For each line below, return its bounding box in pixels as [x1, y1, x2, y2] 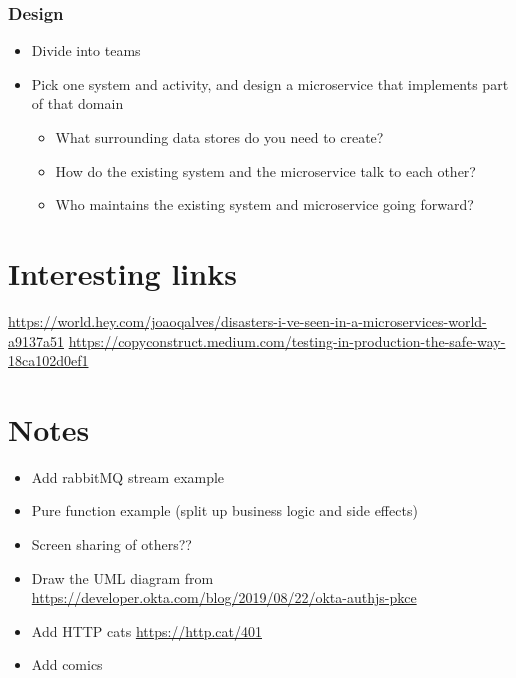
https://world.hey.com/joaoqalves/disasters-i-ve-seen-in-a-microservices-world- [8, 310, 487, 331]
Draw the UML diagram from [31, 567, 214, 588]
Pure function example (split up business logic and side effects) [31, 500, 418, 521]
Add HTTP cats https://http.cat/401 [31, 620, 262, 641]
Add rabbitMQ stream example [31, 466, 225, 487]
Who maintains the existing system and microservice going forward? [55, 194, 474, 215]
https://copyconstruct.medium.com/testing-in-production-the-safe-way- [68, 330, 506, 351]
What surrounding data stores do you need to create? [55, 127, 384, 147]
